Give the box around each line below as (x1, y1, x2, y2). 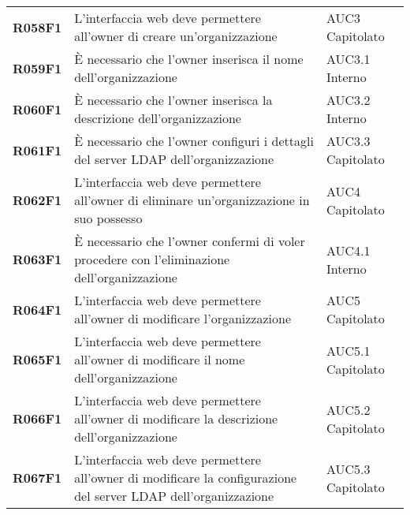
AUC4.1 (326, 241, 371, 259)
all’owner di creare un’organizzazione (74, 27, 278, 45)
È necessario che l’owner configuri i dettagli (74, 132, 314, 150)
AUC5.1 (326, 341, 371, 360)
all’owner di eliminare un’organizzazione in (74, 191, 310, 209)
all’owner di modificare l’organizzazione (74, 309, 292, 327)
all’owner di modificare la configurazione (74, 468, 297, 487)
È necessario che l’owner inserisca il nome (74, 50, 304, 68)
